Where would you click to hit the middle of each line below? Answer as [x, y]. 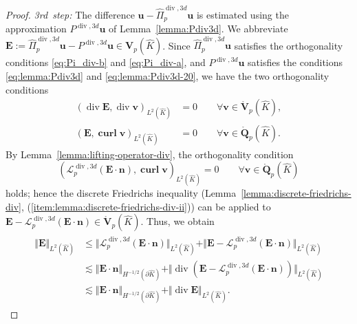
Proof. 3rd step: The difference [70, 14]
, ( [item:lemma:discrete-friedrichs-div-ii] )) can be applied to [146, 206]
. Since [176, 45]
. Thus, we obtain [177, 221]
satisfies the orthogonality [289, 45]
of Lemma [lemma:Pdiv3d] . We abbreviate [198, 29]
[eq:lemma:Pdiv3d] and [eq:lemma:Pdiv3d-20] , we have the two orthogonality [167, 76]
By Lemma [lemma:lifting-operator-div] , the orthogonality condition [150, 154]
